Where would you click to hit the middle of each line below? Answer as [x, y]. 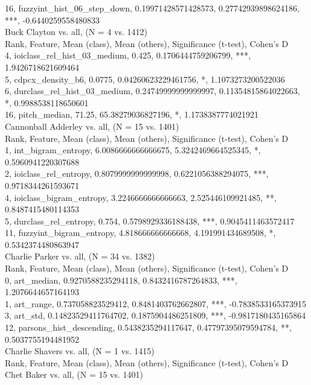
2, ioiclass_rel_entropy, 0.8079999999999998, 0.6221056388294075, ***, [137, 173]
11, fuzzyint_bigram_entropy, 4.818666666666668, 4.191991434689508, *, [140, 233]
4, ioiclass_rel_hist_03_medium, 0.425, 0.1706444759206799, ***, [128, 55]
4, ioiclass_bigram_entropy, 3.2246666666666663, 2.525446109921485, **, [141, 197]
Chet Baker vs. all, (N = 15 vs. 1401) [74, 374]
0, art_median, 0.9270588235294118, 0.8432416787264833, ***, [121, 280]
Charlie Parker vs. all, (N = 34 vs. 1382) [80, 256]
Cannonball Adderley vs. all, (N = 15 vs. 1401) [92, 126]
